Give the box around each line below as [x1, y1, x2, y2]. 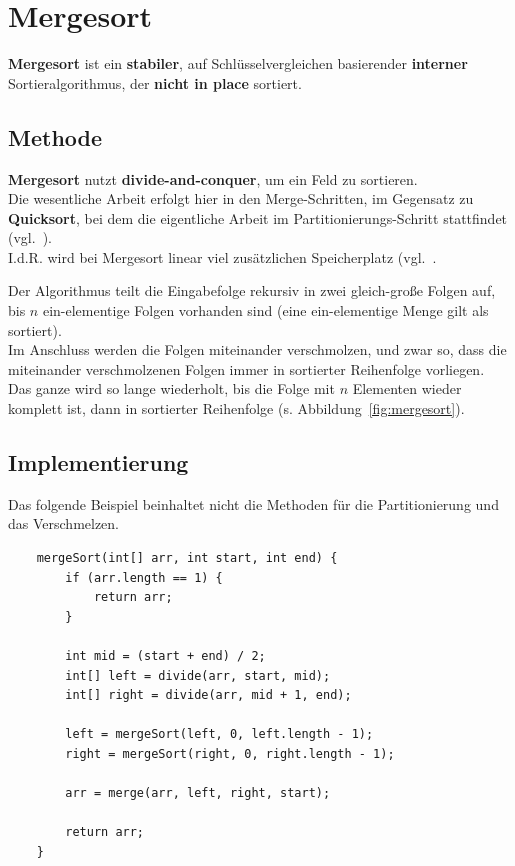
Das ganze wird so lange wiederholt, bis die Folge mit [8, 378, 335, 399]
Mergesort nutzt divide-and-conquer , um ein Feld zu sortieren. [8, 168, 418, 189]
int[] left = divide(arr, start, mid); [65, 668, 331, 683]
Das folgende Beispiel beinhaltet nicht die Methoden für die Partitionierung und [8, 493, 499, 514]
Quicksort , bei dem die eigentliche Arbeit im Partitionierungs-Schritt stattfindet [8, 207, 508, 228]
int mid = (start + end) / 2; [65, 649, 266, 663]
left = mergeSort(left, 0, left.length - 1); [65, 727, 374, 742]
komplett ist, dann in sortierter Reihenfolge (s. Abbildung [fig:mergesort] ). [8, 398, 465, 419]
